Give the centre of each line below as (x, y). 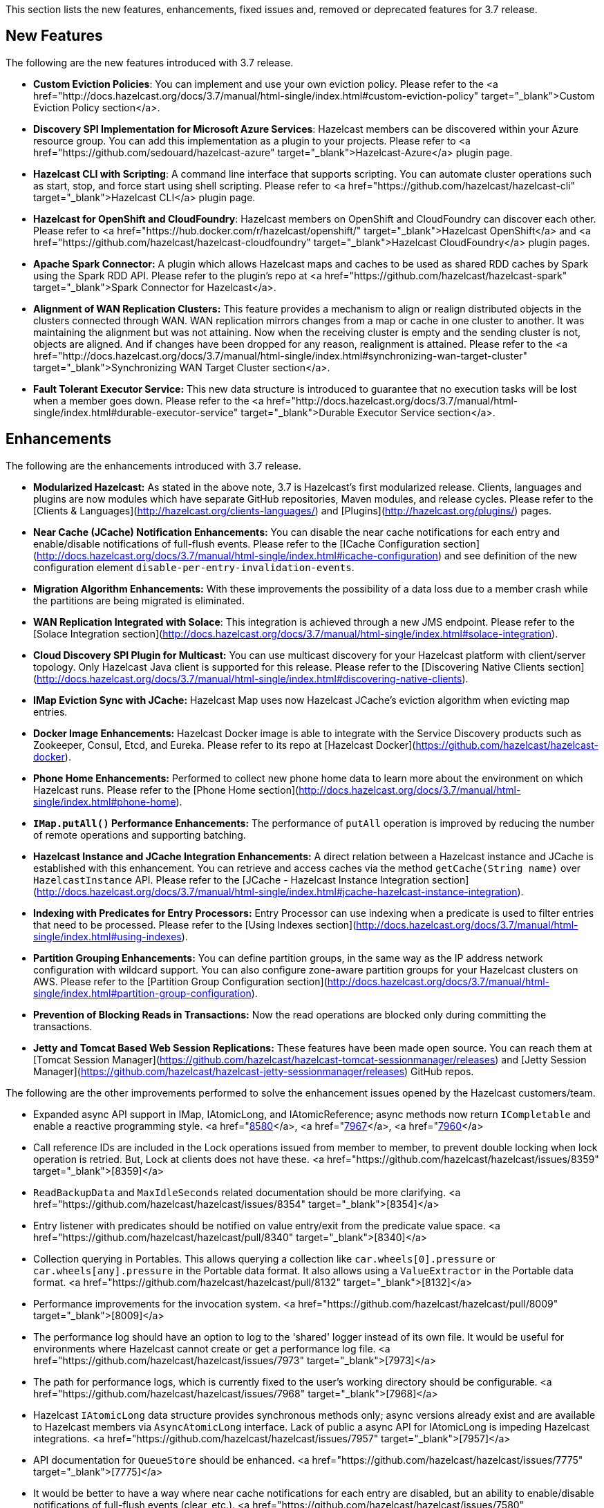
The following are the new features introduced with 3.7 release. (150, 62)
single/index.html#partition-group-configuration (142, 993)
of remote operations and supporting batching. (140, 835)
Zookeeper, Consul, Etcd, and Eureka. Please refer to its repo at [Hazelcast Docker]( (225, 745)
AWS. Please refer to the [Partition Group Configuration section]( (180, 981)
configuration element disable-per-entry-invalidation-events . (194, 567)
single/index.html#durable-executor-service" (136, 412)
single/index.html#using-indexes (107, 936)
